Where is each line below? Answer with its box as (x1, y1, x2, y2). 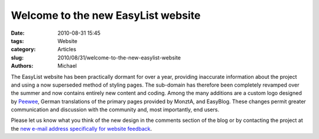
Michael (57, 62, 77, 69)
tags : (11, 37, 24, 44)
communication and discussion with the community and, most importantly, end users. (11, 106, 220, 113)
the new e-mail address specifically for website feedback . (11, 125, 152, 132)
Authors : (11, 62, 34, 69)
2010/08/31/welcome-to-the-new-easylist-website (57, 54, 181, 61)
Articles (57, 46, 77, 53)
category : (11, 46, 36, 53)
